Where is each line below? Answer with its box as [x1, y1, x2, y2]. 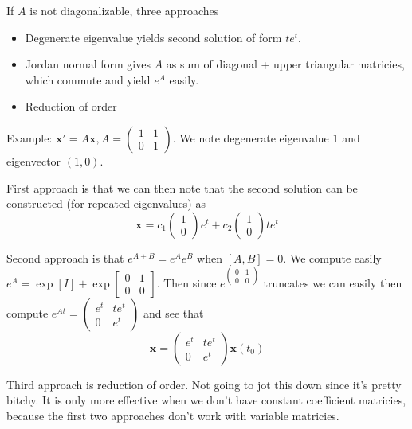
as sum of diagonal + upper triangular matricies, [166, 56, 405, 72]
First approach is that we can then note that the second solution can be [6, 179, 358, 196]
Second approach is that [6, 249, 124, 266]
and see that [143, 304, 204, 321]
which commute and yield [25, 71, 151, 88]
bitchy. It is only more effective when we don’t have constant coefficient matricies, [6, 392, 406, 408]
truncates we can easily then [263, 274, 402, 291]
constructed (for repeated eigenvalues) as [6, 195, 206, 212]
